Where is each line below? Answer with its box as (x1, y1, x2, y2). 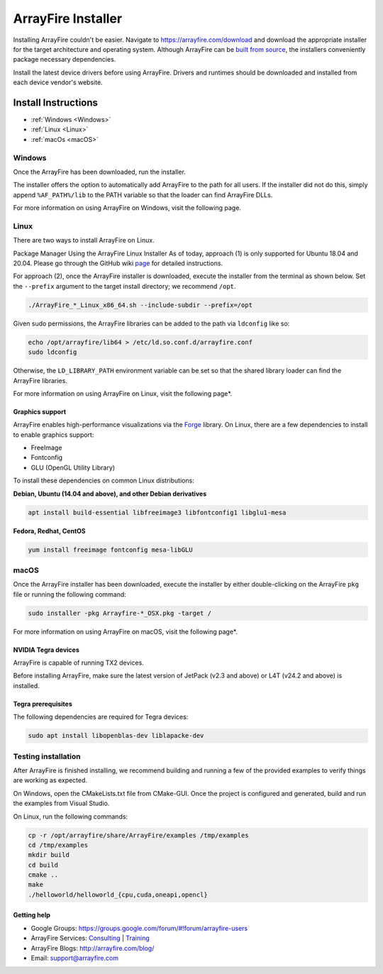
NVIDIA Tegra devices (13, 646, 79, 654)
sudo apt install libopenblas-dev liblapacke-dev (28, 731, 204, 740)
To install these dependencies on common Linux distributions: (13, 476, 194, 485)
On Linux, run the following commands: (13, 812, 128, 821)
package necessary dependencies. (13, 55, 116, 64)
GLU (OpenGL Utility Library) (30, 463, 116, 472)
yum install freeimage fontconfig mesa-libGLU (28, 546, 193, 553)
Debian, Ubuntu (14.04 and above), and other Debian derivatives (13, 489, 207, 498)
